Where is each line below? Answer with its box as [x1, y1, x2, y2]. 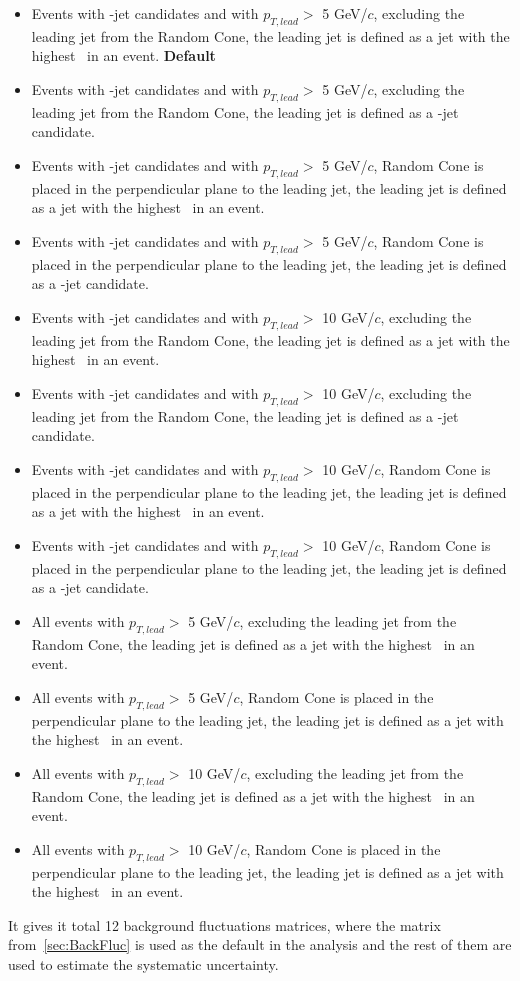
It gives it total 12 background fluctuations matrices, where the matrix [8, 914, 441, 935]
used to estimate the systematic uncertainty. [8, 954, 279, 974]
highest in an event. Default [31, 45, 216, 66]
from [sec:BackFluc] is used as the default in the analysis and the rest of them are [8, 934, 512, 955]
